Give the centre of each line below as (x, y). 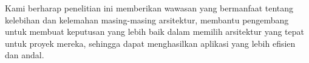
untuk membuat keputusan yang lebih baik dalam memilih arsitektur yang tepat (154, 31)
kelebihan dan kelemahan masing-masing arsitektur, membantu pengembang (147, 19)
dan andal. (25, 55)
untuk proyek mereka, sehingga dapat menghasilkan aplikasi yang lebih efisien (150, 43)
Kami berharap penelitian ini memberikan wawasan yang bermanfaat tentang (149, 8)
